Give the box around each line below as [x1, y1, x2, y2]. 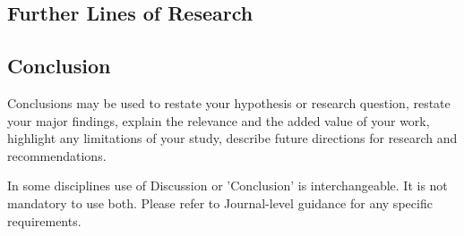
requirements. [7, 211, 82, 230]
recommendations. [7, 146, 107, 164]
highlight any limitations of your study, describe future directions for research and [7, 129, 458, 147]
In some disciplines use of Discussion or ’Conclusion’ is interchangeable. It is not [7, 176, 448, 195]
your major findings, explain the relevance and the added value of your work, [7, 111, 430, 130]
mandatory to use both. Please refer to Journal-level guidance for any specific [7, 193, 433, 212]
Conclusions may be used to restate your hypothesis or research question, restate [7, 93, 451, 112]
